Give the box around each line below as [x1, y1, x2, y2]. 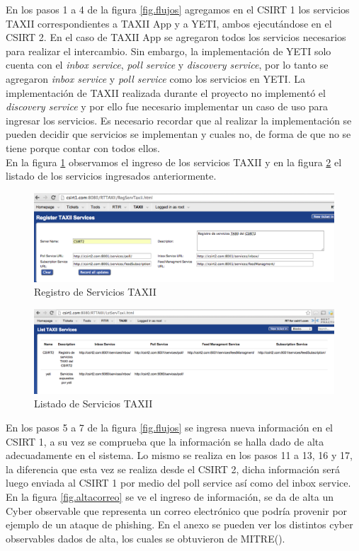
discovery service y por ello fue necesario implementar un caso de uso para [6, 99, 329, 114]
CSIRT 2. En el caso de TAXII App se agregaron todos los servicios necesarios [6, 30, 346, 45]
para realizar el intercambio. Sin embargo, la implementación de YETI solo [6, 43, 331, 58]
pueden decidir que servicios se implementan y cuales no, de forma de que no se [6, 127, 351, 141]
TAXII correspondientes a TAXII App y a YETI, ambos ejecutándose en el [6, 16, 332, 30]
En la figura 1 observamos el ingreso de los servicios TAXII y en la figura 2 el [6, 154, 342, 169]
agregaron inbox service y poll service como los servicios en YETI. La [6, 71, 305, 86]
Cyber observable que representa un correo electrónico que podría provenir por [6, 503, 348, 518]
